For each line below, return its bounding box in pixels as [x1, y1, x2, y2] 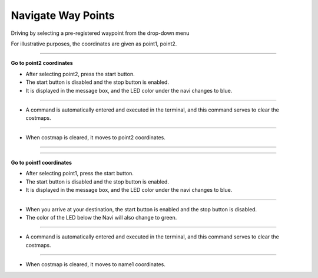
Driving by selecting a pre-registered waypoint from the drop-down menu [11, 30, 190, 37]
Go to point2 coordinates [11, 60, 73, 67]
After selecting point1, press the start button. [25, 170, 134, 177]
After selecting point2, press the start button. [25, 70, 135, 77]
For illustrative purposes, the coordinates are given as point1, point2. [11, 40, 177, 47]
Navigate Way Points [11, 9, 115, 22]
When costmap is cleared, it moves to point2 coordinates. [25, 133, 166, 141]
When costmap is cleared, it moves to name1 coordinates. [25, 261, 166, 268]
